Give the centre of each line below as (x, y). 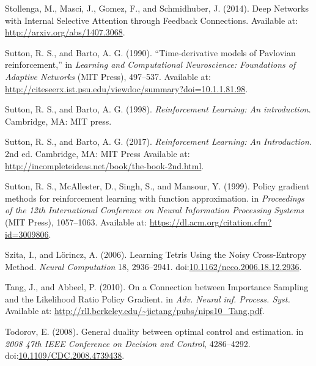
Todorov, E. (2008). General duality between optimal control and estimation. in (154, 331)
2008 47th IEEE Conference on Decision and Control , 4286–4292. (128, 343)
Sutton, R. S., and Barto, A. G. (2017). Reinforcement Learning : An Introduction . (158, 141)
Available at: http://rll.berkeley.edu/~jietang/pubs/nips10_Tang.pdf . (135, 311)
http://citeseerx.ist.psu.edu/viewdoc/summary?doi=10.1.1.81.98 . (127, 88)
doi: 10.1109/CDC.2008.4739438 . (65, 355)
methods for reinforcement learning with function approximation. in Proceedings (155, 198)
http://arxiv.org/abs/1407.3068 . (65, 32)
